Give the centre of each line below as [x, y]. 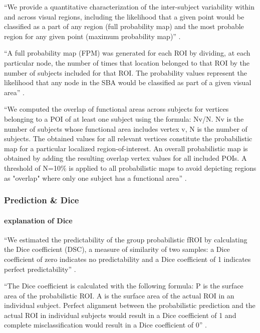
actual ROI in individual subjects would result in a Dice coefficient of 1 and [120, 315]
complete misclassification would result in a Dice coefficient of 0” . [105, 325]
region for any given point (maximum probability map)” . [92, 36]
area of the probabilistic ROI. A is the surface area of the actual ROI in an [119, 295]
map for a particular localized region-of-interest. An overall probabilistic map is [126, 148]
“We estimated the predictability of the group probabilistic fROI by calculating [126, 239]
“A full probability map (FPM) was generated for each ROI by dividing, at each [127, 53]
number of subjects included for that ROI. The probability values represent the [125, 72]
